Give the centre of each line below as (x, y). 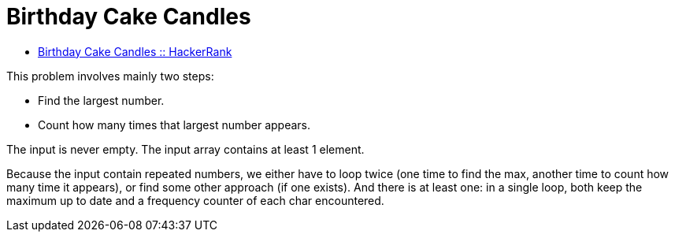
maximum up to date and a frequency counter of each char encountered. (195, 200)
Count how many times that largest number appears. (174, 125)
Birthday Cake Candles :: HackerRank (135, 51)
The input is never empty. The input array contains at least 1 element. (185, 149)
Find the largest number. (101, 100)
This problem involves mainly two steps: (110, 76)
